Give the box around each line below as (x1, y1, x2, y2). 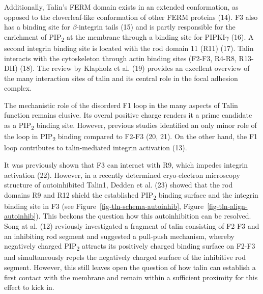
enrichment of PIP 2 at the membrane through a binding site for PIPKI (4, 31, 225, 43)
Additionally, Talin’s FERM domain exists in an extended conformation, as (4, 2, 239, 12)
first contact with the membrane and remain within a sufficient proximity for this (4, 272, 258, 282)
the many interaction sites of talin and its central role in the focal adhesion (4, 72, 238, 83)
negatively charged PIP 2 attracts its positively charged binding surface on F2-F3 (4, 240, 255, 252)
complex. (4, 83, 32, 93)
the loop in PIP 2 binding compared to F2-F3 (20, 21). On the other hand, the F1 (4, 131, 258, 143)
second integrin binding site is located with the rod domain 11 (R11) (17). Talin (4, 42, 254, 53)
